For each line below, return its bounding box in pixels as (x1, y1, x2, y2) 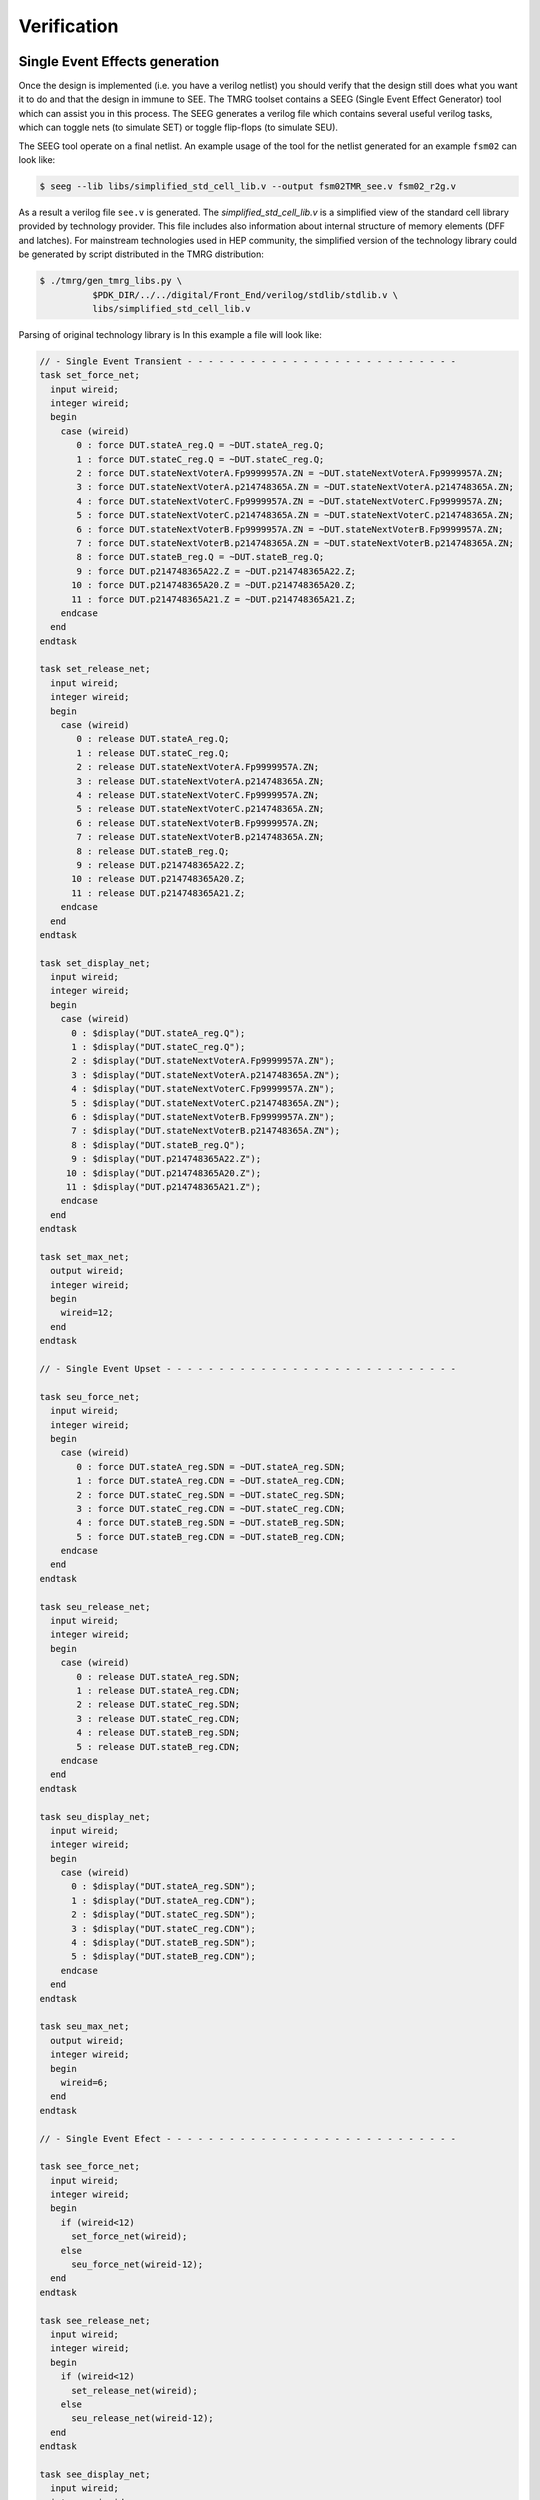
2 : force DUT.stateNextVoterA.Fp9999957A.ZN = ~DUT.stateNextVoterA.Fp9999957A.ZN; (76, 468, 504, 479)
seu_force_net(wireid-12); (71, 2259, 204, 2270)
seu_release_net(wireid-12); (71, 2413, 214, 2424)
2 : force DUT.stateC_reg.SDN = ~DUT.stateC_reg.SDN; (76, 1489, 346, 1500)
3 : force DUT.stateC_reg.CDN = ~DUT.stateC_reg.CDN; (76, 1503, 346, 1514)
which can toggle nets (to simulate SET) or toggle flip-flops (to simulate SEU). (18, 121, 339, 134)
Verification (18, 15, 119, 37)
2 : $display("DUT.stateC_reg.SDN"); (71, 1909, 257, 1920)
